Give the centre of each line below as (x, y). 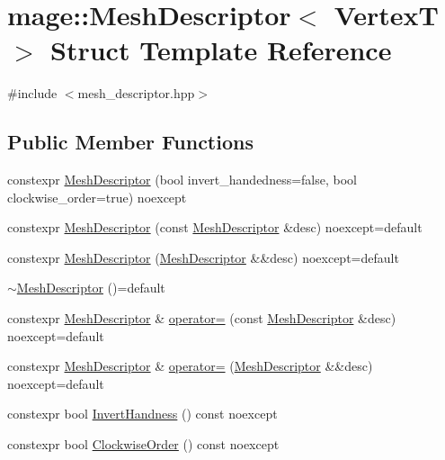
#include (32, 93)
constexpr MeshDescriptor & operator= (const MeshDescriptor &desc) (202, 318)
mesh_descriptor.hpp (136, 93)
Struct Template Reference (221, 50)
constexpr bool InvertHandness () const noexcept (142, 414)
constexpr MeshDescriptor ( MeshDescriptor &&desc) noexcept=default (203, 257)
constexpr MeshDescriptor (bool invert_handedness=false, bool (182, 180)
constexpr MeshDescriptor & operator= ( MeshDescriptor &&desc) (190, 366)
